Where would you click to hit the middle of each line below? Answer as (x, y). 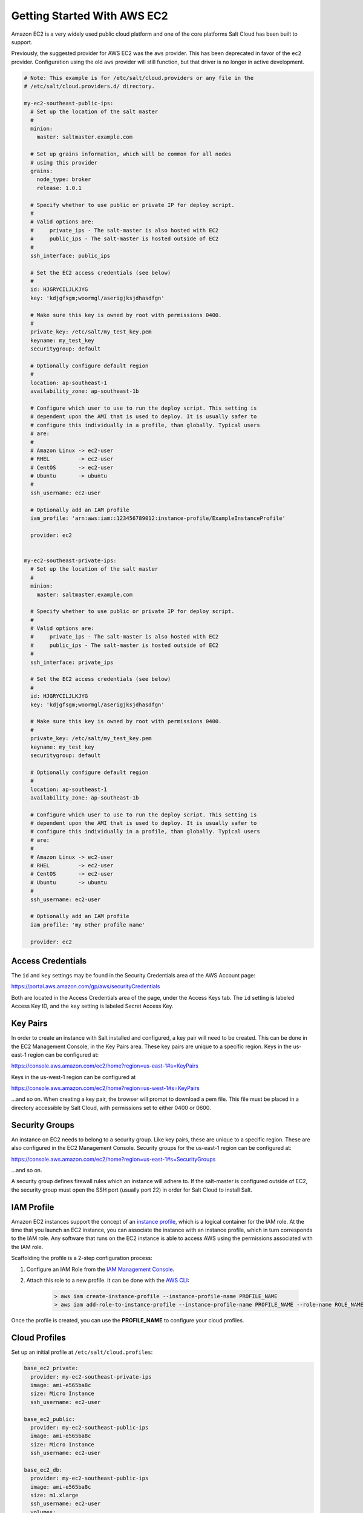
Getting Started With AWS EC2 (90, 16)
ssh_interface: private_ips (72, 662)
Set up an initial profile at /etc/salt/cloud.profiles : (82, 1352)
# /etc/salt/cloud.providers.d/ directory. (90, 87)
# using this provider (64, 162)
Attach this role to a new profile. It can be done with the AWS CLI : (108, 1280)
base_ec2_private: (51, 1368)
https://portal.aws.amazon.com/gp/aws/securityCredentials (86, 986)
